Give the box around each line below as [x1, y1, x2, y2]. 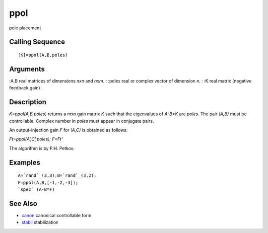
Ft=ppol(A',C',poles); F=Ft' [9, 136, 63, 142]
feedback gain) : [9, 85, 43, 91]
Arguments [9, 65, 45, 73]
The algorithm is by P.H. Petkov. [9, 145, 74, 151]
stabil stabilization [21, 219, 59, 226]
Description [9, 98, 47, 106]
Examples [9, 158, 41, 166]
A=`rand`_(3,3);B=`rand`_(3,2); [18, 173, 97, 178]
